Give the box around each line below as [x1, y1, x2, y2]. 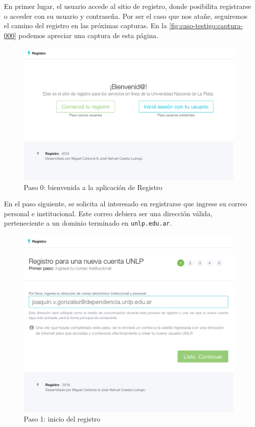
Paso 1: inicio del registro [24, 414, 100, 424]
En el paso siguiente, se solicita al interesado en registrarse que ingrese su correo [4, 198, 247, 209]
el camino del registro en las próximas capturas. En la [4, 20, 167, 31]
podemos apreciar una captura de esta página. [18, 30, 159, 40]
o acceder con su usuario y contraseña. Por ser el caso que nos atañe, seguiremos [4, 10, 248, 21]
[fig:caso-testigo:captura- [169, 20, 243, 31]
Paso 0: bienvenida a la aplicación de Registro [24, 182, 163, 192]
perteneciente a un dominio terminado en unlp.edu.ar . [4, 218, 172, 228]
